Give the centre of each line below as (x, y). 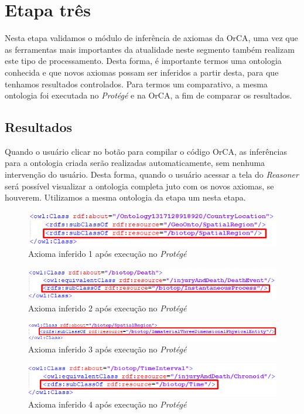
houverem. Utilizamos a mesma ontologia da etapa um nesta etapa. (125, 197)
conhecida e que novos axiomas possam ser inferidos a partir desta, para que (142, 72)
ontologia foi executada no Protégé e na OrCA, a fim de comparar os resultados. (148, 95)
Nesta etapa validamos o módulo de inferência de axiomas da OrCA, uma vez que (151, 38)
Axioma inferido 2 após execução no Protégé (107, 308)
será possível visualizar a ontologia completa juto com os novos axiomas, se (139, 186)
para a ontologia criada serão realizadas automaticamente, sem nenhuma (135, 163)
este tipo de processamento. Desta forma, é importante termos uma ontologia (143, 61)
